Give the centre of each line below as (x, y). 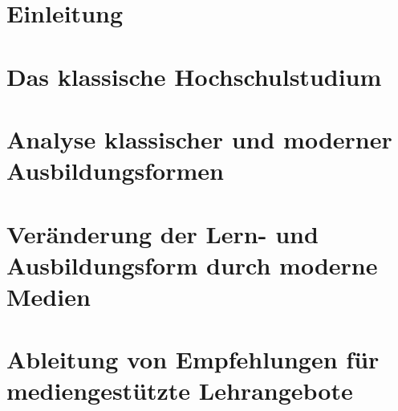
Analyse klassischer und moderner (199, 138)
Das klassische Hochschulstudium (194, 76)
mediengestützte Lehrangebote (180, 391)
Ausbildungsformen (115, 171)
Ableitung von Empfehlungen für (193, 359)
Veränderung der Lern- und (162, 233)
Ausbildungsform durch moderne (192, 265)
